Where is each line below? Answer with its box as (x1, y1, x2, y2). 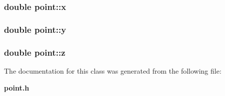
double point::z (4, 46, 65, 58)
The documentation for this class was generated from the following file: (4, 65, 221, 76)
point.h (4, 82, 29, 93)
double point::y (4, 23, 66, 35)
